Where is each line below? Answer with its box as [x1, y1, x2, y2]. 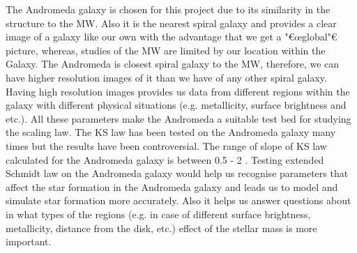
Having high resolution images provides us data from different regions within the [6, 84, 350, 98]
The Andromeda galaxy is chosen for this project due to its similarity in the [6, 2, 331, 16]
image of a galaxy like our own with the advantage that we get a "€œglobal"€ [6, 29, 337, 44]
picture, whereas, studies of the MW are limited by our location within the [6, 43, 326, 57]
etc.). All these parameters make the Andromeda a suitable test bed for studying [6, 111, 351, 125]
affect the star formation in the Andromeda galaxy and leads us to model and [6, 179, 338, 194]
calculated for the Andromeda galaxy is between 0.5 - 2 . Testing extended [6, 152, 324, 167]
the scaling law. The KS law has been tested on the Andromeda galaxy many [6, 125, 336, 139]
